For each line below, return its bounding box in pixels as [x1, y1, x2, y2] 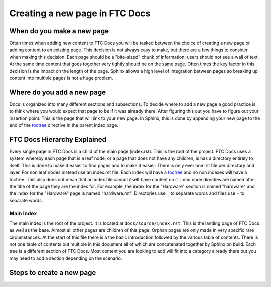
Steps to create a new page [9, 268, 96, 277]
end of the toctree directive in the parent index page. [9, 122, 119, 128]
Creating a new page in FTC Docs [9, 8, 151, 19]
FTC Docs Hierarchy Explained [9, 135, 106, 144]
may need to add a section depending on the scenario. [9, 255, 122, 261]
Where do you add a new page [9, 88, 106, 96]
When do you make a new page [9, 27, 109, 35]
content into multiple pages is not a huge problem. [9, 75, 113, 81]
